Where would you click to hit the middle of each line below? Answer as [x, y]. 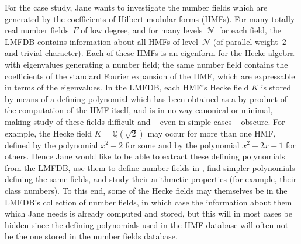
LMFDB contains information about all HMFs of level [101, 41]
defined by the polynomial [51, 144]
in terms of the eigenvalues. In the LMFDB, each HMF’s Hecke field [127, 87]
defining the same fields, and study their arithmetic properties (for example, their [151, 179]
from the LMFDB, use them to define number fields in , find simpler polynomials [150, 167]
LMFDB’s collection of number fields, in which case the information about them [148, 202]
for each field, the [250, 30]
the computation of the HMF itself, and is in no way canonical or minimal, [139, 110]
